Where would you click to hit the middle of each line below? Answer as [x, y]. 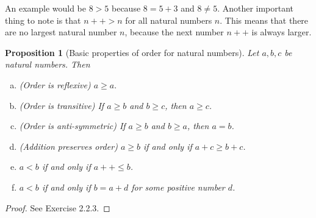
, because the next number [174, 32]
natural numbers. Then [48, 64]
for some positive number [178, 187]
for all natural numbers [169, 20]
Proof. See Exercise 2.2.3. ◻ [58, 207]
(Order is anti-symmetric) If [72, 126]
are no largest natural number [61, 32]
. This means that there [264, 20]
